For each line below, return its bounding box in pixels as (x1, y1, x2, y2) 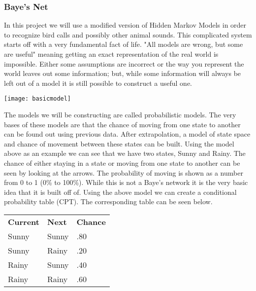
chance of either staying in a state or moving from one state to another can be (4, 158, 240, 168)
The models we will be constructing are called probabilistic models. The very (4, 109, 236, 120)
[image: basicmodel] (4, 95, 71, 103)
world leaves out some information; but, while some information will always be (4, 68, 241, 78)
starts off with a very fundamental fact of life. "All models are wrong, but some (4, 39, 243, 49)
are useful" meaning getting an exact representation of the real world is (4, 49, 219, 59)
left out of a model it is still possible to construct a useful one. (4, 77, 192, 88)
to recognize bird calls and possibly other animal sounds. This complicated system (4, 29, 252, 39)
